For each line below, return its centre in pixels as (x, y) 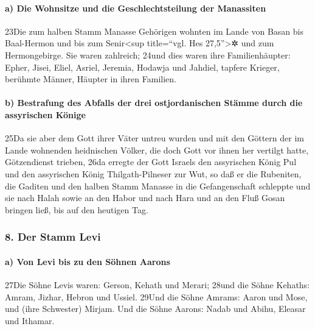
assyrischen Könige (45, 114)
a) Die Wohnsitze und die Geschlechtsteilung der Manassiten (136, 8)
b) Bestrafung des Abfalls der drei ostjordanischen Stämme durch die (154, 103)
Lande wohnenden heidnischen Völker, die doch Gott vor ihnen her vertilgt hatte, (157, 150)
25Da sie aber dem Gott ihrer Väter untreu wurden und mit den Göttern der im (154, 138)
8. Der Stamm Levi (53, 237)
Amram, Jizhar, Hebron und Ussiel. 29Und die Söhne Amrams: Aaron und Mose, (156, 296)
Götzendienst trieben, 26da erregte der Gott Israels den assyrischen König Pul (151, 162)
